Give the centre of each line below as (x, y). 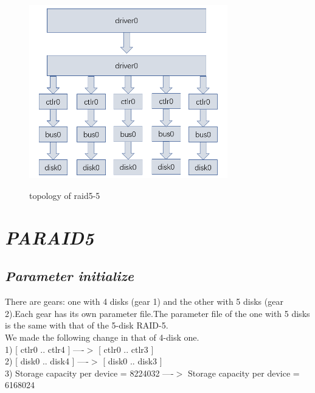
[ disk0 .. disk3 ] (133, 361)
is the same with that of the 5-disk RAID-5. (87, 325)
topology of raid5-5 (65, 195)
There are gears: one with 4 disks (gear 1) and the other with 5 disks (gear (144, 301)
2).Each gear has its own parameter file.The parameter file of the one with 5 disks (157, 313)
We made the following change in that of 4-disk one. (102, 337)
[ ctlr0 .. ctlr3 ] (126, 349)
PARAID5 (50, 237)
